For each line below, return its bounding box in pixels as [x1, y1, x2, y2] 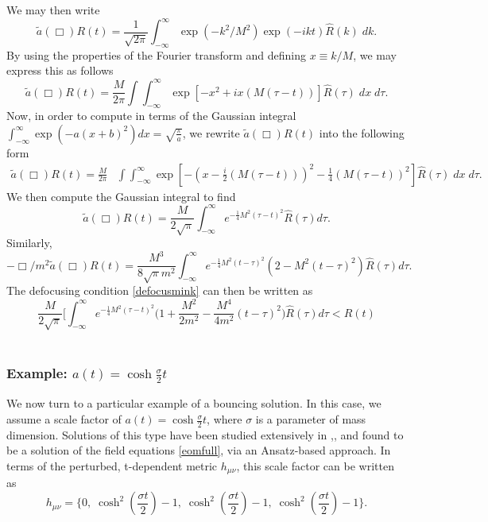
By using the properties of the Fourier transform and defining [6, 46, 306, 63]
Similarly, [6, 234, 52, 251]
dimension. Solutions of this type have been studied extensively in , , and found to [6, 426, 404, 443]
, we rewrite [182, 124, 240, 141]
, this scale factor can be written [236, 458, 394, 474]
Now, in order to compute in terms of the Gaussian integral [6, 107, 296, 124]
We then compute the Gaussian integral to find [6, 188, 236, 204]
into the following [319, 124, 405, 141]
